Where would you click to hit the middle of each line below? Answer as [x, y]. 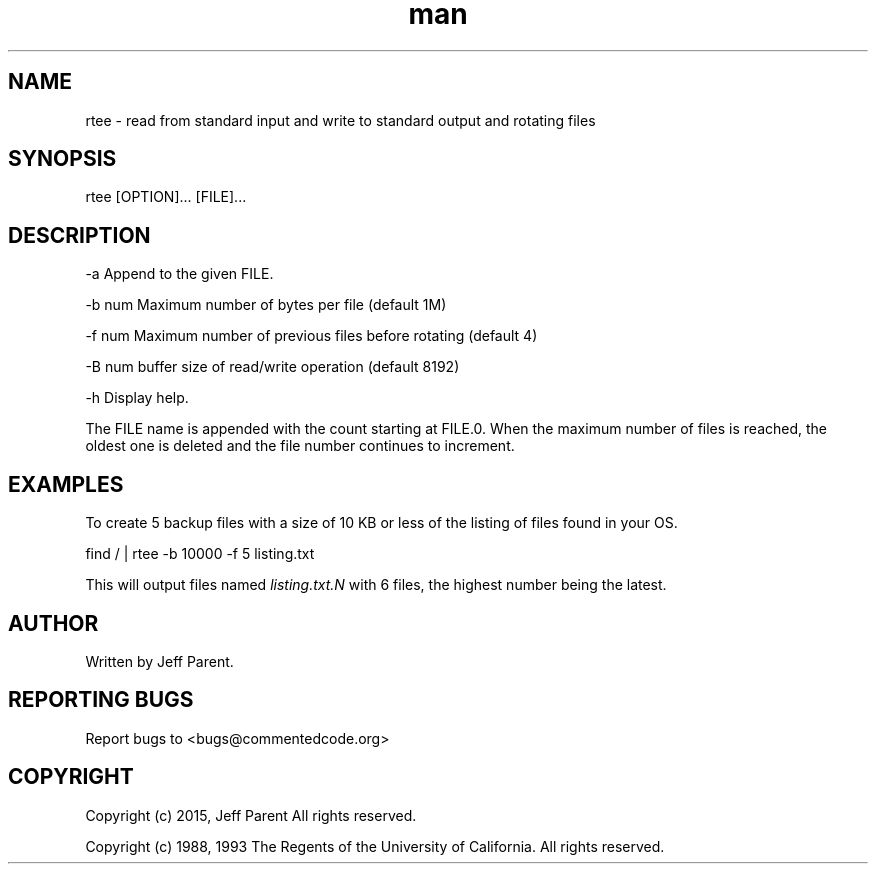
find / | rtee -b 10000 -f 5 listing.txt [200, 554]
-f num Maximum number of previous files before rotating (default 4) [311, 336]
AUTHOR [53, 623]
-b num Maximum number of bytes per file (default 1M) [266, 305]
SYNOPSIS [62, 159]
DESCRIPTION [79, 235]
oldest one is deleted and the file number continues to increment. [300, 446]
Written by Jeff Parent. [159, 661]
